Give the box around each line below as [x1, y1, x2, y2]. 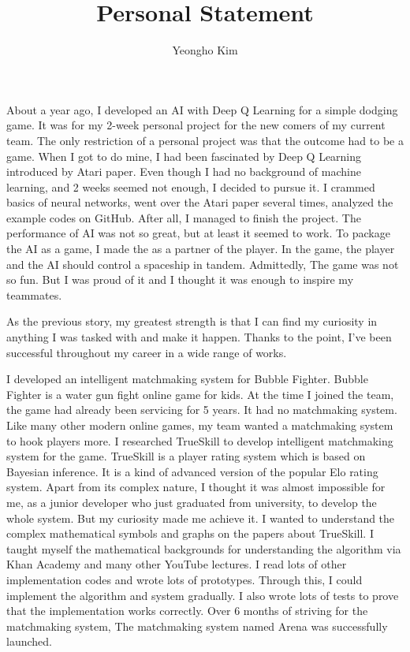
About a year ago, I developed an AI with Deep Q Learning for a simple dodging [6, 101, 398, 117]
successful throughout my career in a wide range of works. [6, 344, 287, 360]
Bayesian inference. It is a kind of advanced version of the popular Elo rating [6, 463, 378, 479]
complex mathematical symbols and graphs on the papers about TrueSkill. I [6, 525, 374, 542]
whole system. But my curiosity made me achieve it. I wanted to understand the [6, 509, 395, 526]
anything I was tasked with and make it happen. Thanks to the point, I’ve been [6, 329, 392, 345]
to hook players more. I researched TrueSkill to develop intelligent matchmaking [6, 432, 393, 449]
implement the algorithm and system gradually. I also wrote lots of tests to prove [6, 587, 399, 603]
